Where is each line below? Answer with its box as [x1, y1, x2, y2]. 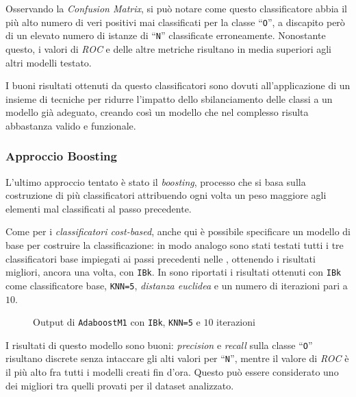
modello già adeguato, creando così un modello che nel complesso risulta [5, 105, 309, 119]
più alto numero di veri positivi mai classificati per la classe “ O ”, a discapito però [5, 14, 345, 29]
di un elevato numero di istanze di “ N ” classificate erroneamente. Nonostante [5, 28, 326, 43]
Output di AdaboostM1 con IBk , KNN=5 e [33, 315, 201, 329]
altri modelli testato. [5, 55, 92, 69]
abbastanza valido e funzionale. [5, 118, 136, 132]
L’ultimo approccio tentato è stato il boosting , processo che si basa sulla [5, 174, 306, 189]
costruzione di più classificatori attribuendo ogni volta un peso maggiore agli [5, 188, 327, 202]
